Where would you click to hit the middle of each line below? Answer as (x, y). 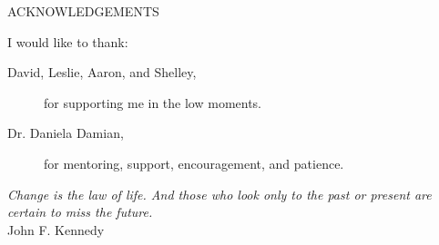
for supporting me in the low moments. (153, 102)
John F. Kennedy (56, 229)
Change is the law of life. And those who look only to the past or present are (219, 194)
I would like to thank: (68, 41)
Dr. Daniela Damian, (66, 133)
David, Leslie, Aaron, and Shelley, (102, 72)
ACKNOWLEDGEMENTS (83, 11)
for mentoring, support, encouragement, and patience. (194, 163)
